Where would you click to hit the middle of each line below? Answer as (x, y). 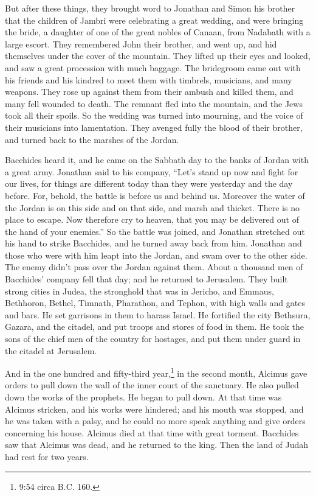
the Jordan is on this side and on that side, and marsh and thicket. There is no (152, 207)
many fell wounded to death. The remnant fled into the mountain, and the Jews (154, 103)
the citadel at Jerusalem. (51, 350)
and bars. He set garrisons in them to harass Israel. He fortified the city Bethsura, (158, 314)
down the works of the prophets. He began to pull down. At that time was (143, 397)
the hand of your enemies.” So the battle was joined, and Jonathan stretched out (155, 231)
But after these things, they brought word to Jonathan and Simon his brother (150, 8)
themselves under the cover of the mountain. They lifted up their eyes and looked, (158, 56)
